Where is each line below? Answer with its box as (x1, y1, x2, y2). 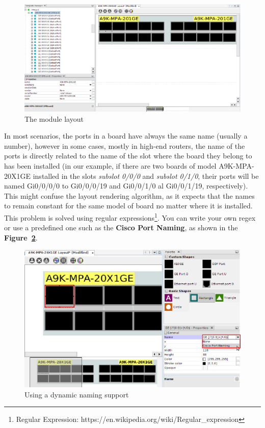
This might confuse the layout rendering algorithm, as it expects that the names (4, 190, 255, 201)
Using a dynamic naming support (24, 389, 129, 399)
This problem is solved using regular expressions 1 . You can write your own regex (4, 210, 256, 223)
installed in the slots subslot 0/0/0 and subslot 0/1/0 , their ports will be (33, 170, 259, 181)
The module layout (24, 113, 84, 124)
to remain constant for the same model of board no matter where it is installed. (4, 200, 253, 211)
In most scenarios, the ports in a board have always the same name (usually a (4, 130, 248, 141)
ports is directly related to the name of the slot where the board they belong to (4, 150, 252, 161)
